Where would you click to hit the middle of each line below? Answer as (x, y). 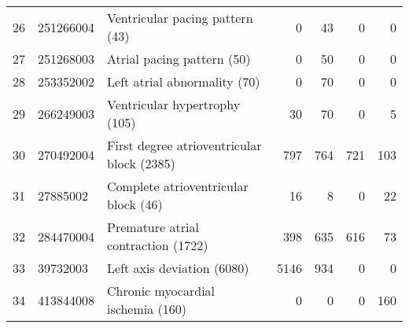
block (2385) (141, 163)
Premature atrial (153, 227)
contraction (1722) (158, 245)
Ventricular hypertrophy (174, 104)
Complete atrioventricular (178, 186)
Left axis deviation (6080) (178, 268)
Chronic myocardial (161, 291)
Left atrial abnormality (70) (184, 81)
